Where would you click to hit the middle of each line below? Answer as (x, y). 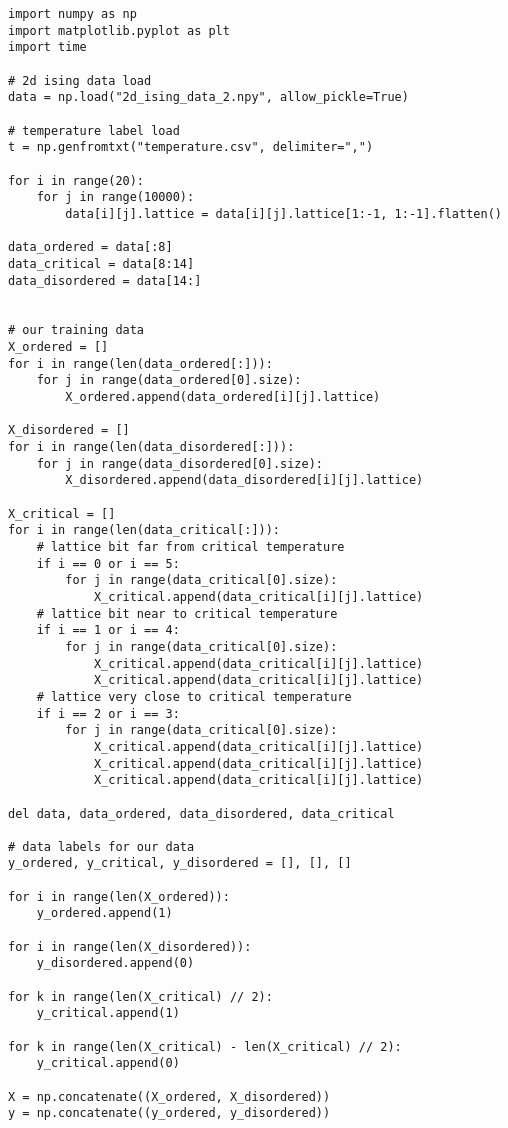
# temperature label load (94, 130)
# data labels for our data (101, 846)
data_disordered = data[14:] (105, 280)
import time (47, 47)
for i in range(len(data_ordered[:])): (140, 363)
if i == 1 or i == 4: (108, 630)
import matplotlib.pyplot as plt (119, 30)
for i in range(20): (76, 180)
